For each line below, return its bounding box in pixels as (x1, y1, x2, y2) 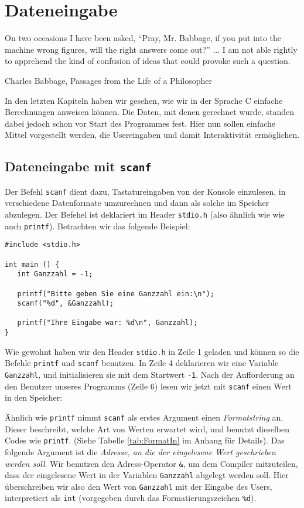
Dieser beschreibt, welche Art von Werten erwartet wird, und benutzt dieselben (5, 422, 290, 435)
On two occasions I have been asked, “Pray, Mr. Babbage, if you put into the (5, 32, 282, 44)
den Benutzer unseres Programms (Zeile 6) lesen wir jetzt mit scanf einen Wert (5, 380, 292, 392)
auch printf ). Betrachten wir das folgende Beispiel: (5, 219, 190, 232)
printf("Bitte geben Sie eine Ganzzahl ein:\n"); (17, 289, 214, 298)
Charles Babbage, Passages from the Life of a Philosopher (5, 74, 212, 86)
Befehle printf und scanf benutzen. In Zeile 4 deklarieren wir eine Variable (5, 357, 279, 369)
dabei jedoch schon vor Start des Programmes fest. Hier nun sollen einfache (5, 117, 275, 129)
